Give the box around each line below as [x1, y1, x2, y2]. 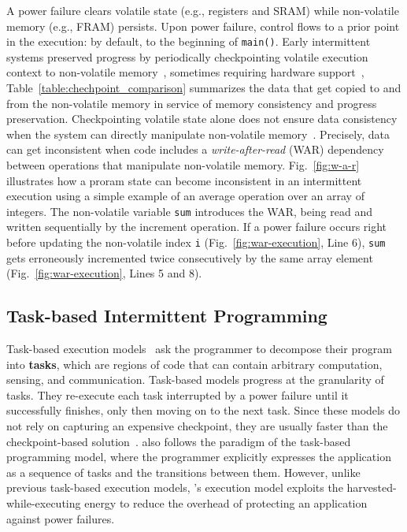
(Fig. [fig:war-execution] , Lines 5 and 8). [6, 265, 202, 281]
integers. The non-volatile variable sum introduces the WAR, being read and [6, 203, 372, 219]
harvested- [346, 479, 397, 496]
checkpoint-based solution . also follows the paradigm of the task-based [6, 433, 351, 449]
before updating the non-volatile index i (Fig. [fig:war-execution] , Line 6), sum [6, 234, 386, 251]
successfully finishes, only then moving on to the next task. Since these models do [6, 402, 400, 419]
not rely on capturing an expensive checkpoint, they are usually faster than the [6, 418, 388, 434]
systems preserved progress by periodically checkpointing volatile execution [6, 48, 368, 65]
